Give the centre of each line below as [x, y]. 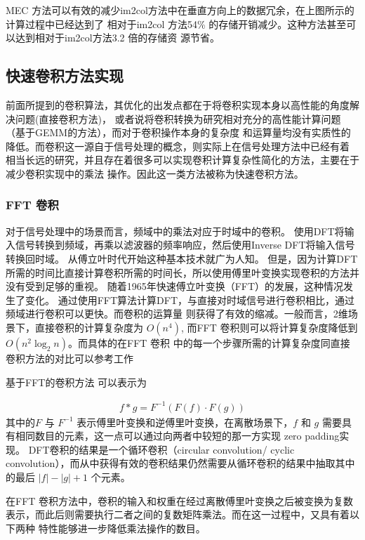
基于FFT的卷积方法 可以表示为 [77, 382]
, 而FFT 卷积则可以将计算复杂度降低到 [269, 327]
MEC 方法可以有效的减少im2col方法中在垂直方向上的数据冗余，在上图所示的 [180, 10]
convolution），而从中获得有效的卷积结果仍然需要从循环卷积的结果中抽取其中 [180, 463]
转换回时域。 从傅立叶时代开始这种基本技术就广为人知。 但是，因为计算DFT [182, 258]
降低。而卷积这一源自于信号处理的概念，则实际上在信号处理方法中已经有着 [178, 146]
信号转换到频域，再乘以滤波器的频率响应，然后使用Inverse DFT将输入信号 [185, 245]
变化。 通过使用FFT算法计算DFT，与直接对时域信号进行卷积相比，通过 [190, 299]
